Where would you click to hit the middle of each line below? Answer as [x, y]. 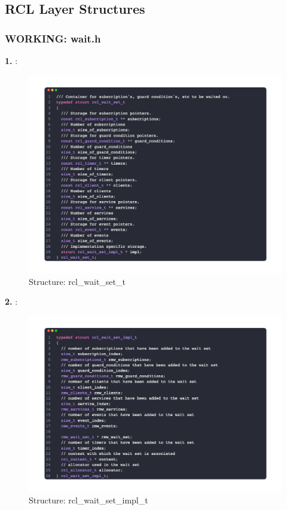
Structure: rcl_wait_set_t [77, 281]
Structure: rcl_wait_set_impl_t [88, 500]
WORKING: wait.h [53, 38]
